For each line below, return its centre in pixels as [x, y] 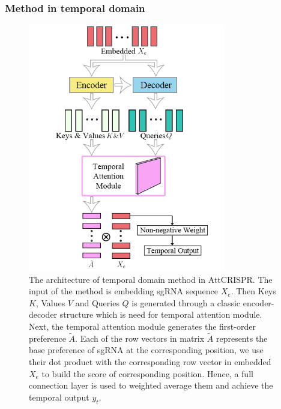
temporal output [59, 397]
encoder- [258, 302]
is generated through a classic [186, 302]
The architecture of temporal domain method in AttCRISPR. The [151, 279]
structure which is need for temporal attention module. [161, 314]
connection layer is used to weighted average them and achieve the [151, 385]
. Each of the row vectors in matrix [140, 338]
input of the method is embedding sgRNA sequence [124, 291]
